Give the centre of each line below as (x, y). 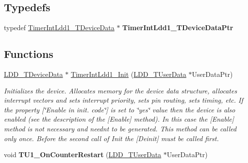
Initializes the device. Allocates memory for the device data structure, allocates (121, 90)
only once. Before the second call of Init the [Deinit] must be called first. (111, 138)
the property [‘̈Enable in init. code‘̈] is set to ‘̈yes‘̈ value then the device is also (120, 109)
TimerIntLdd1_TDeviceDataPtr (178, 27)
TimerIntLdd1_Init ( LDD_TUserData (128, 74)
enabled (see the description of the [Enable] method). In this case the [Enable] (119, 119)
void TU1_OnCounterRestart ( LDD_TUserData (83, 154)
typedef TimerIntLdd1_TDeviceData (59, 27)
